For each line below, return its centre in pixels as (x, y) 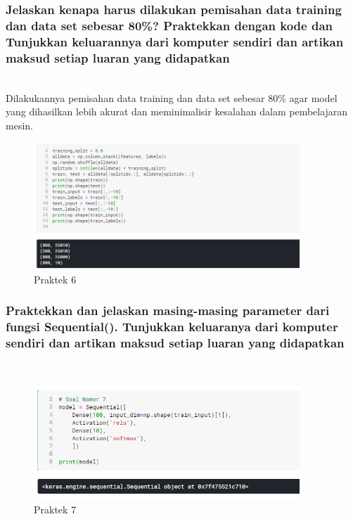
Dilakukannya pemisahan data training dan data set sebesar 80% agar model (172, 97)
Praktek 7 (55, 509)
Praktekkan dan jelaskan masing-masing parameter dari (168, 310)
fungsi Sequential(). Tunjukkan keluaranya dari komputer (172, 327)
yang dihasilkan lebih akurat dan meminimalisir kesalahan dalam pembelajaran (177, 111)
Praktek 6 (55, 279)
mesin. (19, 125)
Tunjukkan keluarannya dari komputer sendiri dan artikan (175, 41)
